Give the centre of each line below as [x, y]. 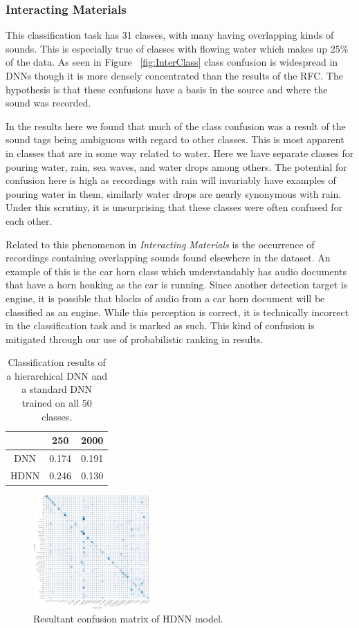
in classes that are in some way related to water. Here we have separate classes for [180, 153]
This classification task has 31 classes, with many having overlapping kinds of [170, 35]
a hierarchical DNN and [57, 375]
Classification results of [57, 362]
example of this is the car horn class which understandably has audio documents [176, 271]
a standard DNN [57, 389]
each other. [29, 220]
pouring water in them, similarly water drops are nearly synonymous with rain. [174, 193]
